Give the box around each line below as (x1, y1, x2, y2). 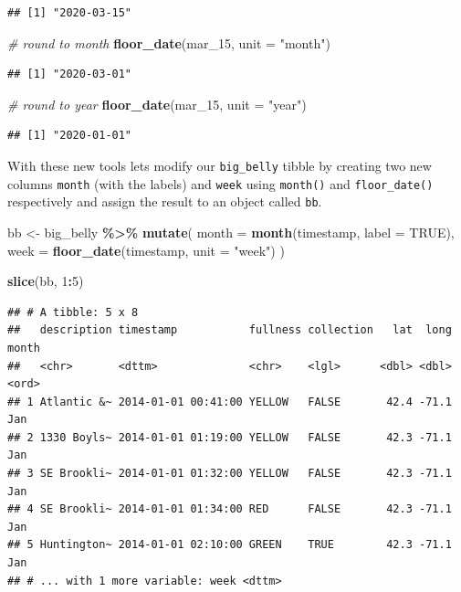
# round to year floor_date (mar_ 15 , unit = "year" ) (7, 94, 307, 113)
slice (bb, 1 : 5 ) (7, 271, 84, 291)
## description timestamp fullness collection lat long (7, 323, 452, 337)
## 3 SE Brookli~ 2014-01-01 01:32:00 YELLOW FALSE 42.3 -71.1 (7, 467, 452, 481)
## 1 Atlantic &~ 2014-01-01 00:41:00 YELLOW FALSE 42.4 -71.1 (7, 395, 452, 408)
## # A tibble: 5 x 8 (7, 305, 139, 319)
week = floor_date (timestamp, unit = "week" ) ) (7, 240, 285, 259)
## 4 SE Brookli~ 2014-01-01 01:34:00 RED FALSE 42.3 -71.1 (7, 502, 452, 516)
